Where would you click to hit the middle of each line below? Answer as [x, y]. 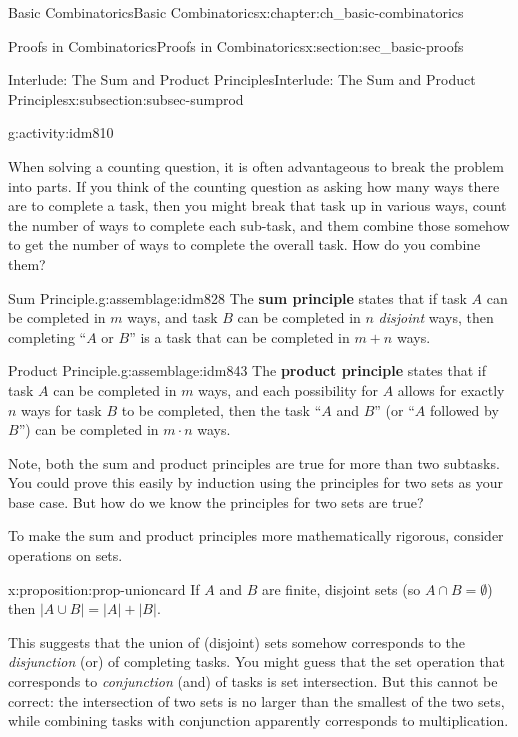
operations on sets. [65, 555]
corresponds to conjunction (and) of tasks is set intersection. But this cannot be [253, 681]
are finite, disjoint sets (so [341, 588]
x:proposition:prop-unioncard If [104, 588]
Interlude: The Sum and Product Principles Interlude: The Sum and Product [242, 79]
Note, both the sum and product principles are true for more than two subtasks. [254, 462]
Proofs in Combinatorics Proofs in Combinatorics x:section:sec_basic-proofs [236, 45]
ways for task [61, 409]
